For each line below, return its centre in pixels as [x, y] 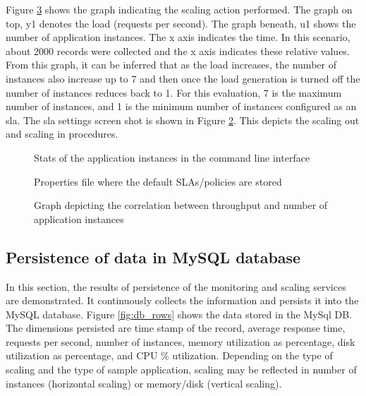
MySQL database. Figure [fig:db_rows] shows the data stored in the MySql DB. [179, 314]
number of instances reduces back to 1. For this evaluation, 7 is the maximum [174, 92]
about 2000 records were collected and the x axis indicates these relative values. [178, 50]
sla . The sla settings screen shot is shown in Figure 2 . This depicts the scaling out [183, 120]
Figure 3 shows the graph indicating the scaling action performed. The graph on [179, 9]
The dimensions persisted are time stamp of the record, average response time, [176, 328]
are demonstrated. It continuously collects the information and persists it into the [182, 300]
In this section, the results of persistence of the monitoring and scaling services [176, 286]
